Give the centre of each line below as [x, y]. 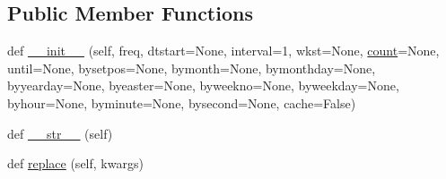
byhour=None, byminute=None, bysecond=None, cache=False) [182, 102]
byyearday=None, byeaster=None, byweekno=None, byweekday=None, [203, 85]
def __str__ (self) [60, 133]
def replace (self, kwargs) [75, 163]
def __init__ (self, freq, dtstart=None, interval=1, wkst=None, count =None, [223, 51]
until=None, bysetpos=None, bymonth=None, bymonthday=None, [192, 68]
